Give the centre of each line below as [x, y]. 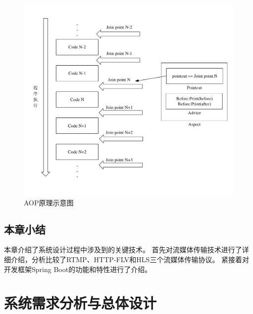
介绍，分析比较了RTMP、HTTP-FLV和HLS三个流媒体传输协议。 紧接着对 [130, 259]
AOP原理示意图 [49, 202]
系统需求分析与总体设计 [80, 303]
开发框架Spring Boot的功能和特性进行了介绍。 [78, 269]
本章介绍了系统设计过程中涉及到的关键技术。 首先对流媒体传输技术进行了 [123, 250]
